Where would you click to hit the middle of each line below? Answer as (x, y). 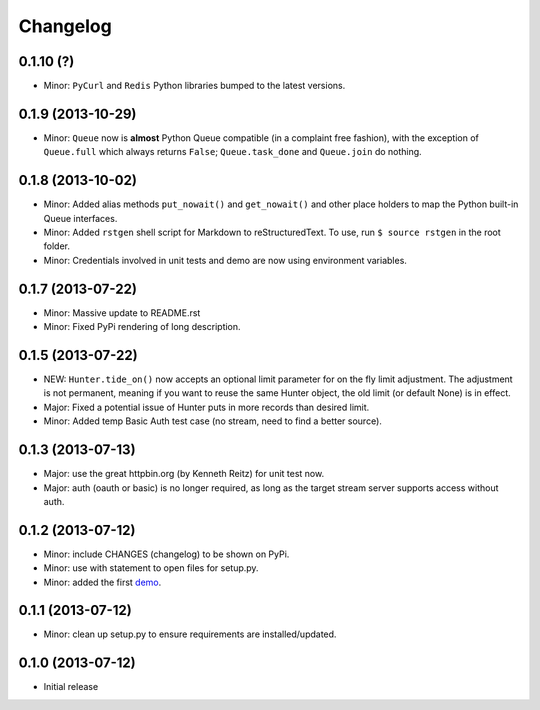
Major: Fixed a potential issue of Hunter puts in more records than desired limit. (206, 407)
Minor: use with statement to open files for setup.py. (151, 568)
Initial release (71, 687)
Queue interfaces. (80, 218)
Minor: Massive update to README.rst (122, 312)
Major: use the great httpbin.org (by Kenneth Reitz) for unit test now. (184, 474)
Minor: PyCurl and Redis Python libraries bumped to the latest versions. (194, 86)
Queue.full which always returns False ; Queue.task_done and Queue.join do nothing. (232, 152)
